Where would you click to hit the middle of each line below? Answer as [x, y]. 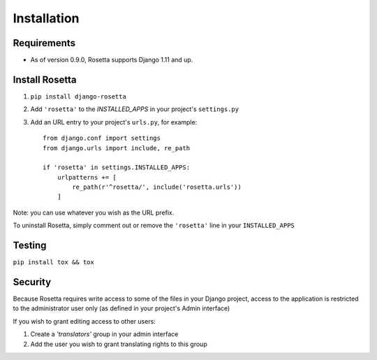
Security [32, 282]
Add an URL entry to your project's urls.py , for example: [114, 122]
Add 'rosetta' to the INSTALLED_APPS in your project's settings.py [135, 109]
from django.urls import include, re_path [117, 148]
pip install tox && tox [53, 262]
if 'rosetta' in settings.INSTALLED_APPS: [117, 167]
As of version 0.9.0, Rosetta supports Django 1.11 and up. [112, 60]
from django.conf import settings [102, 138]
